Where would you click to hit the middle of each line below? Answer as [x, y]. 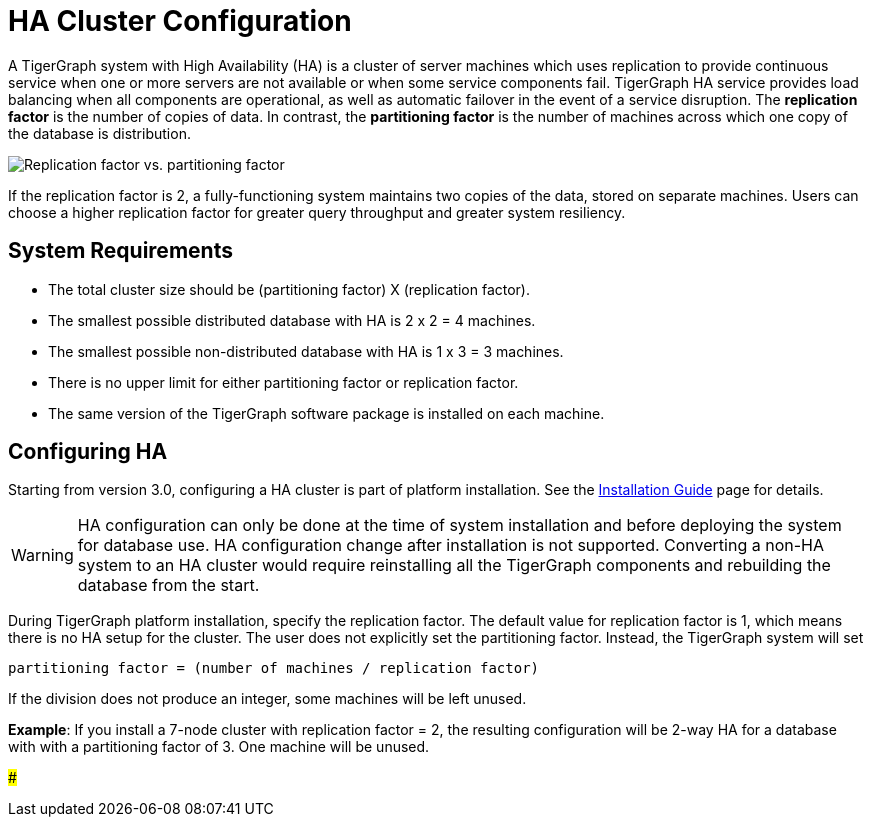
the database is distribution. [99, 133]
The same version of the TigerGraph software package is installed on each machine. [326, 413]
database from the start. [168, 585]
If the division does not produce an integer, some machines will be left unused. [267, 699]
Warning [42, 555]
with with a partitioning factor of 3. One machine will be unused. [219, 747]
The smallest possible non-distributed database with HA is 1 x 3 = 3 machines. [306, 351]
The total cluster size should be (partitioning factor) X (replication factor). [289, 289]
